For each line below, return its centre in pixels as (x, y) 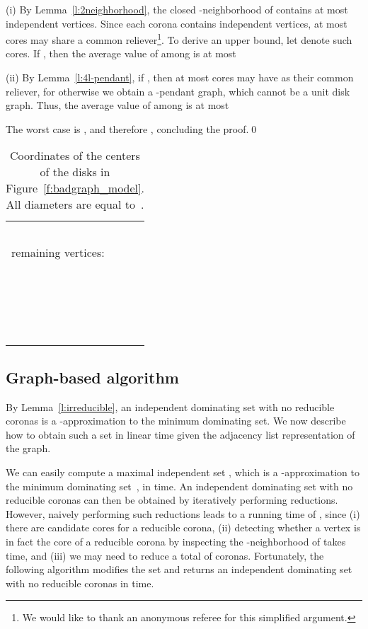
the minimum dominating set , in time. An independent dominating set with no (179, 486)
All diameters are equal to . (75, 204)
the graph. (28, 448)
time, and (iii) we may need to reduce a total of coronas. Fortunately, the (165, 555)
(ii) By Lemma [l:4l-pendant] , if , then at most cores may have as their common (180, 77)
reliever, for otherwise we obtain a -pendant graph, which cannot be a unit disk (178, 91)
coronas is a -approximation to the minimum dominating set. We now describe (176, 421)
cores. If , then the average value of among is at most (121, 53)
